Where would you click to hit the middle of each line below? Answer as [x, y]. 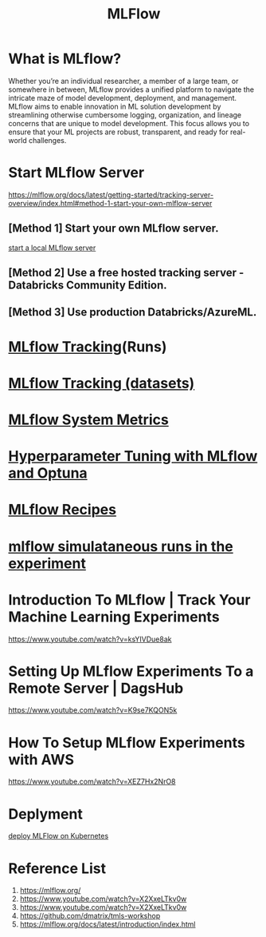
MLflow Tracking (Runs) [88, 346]
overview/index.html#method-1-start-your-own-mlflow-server [110, 203]
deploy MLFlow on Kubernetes [59, 836]
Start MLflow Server [76, 173]
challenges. [47, 140]
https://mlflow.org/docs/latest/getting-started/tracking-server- [111, 195]
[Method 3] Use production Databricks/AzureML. [133, 312]
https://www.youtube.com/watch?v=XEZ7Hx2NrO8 [92, 782]
